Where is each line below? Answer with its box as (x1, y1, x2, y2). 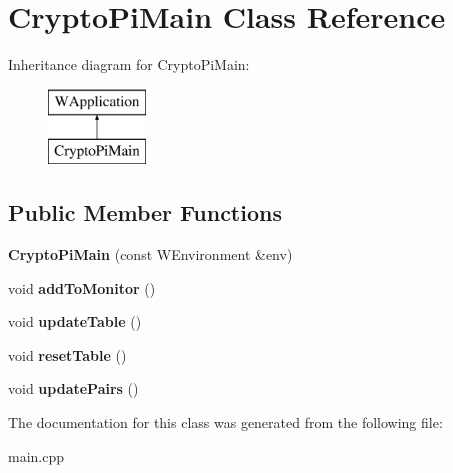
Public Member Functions (8, 197, 282, 228)
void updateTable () (8, 311, 142, 332)
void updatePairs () (8, 378, 139, 399)
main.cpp (8, 445, 65, 466)
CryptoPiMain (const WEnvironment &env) (8, 244, 293, 265)
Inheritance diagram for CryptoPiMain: (8, 54, 250, 75)
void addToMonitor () (8, 277, 156, 298)
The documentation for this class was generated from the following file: (8, 412, 443, 433)
